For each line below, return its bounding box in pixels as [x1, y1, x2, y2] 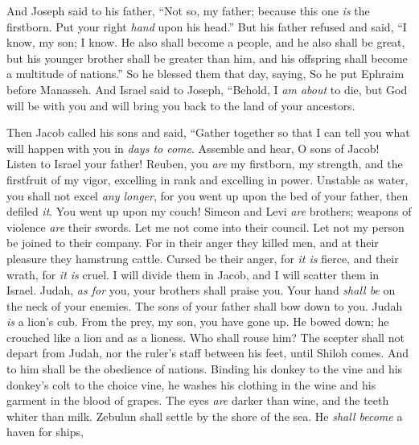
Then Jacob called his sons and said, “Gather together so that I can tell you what [6, 124, 410, 141]
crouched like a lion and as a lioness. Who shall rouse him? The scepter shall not [6, 328, 405, 345]
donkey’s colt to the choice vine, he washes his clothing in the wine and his [6, 376, 376, 393]
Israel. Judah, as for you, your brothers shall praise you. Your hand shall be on [6, 282, 396, 299]
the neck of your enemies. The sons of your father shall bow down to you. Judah [6, 297, 403, 314]
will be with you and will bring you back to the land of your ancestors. [6, 97, 355, 113]
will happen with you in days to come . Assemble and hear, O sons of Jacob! [6, 139, 380, 156]
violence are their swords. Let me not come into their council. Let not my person [6, 218, 405, 235]
